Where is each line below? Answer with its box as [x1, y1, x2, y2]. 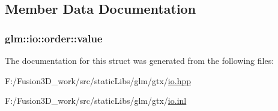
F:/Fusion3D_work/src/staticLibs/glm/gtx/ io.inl [5, 94, 187, 107]
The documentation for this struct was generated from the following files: [5, 54, 274, 66]
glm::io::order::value [5, 30, 103, 45]
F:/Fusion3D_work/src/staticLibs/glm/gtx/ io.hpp [5, 74, 191, 87]
